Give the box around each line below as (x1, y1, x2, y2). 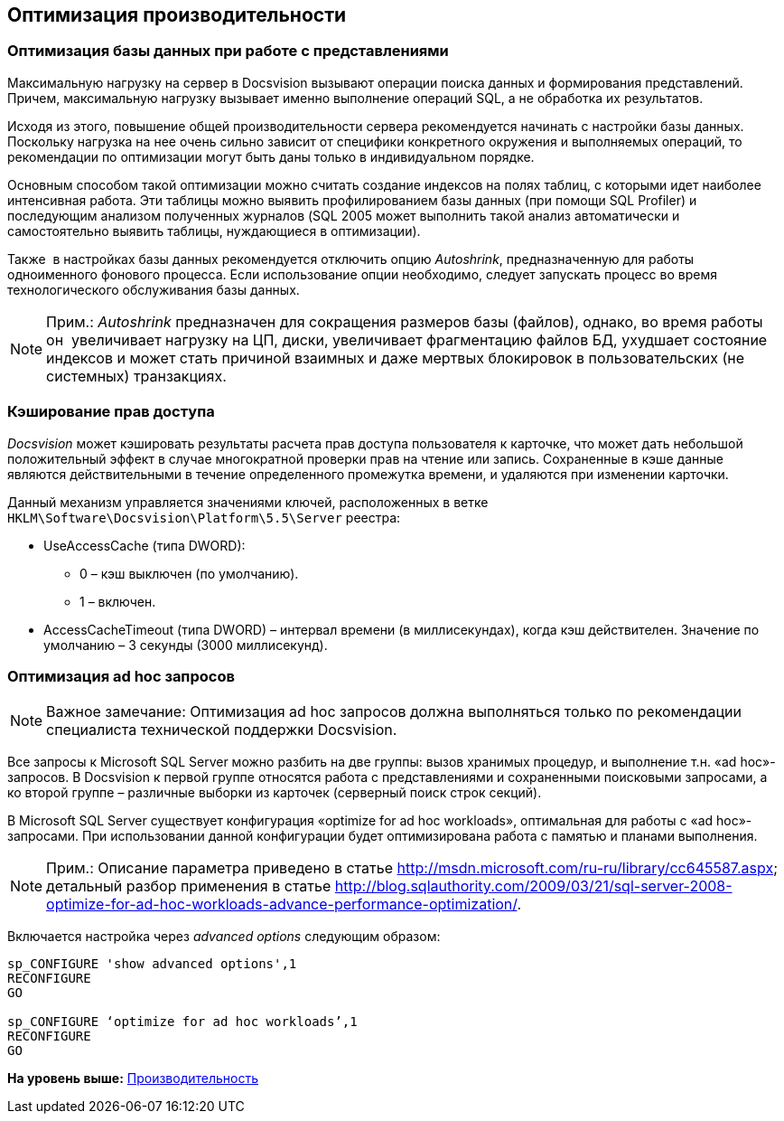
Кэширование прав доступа (7, 402, 215, 421)
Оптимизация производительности (7, 4, 347, 26)
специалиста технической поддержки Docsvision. (46, 721, 397, 739)
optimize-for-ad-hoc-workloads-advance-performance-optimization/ (46, 895, 518, 914)
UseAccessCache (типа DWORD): (43, 537, 246, 553)
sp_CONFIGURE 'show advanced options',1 (7, 956, 297, 972)
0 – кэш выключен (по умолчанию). (79, 565, 299, 581)
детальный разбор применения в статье (46, 877, 331, 896)
